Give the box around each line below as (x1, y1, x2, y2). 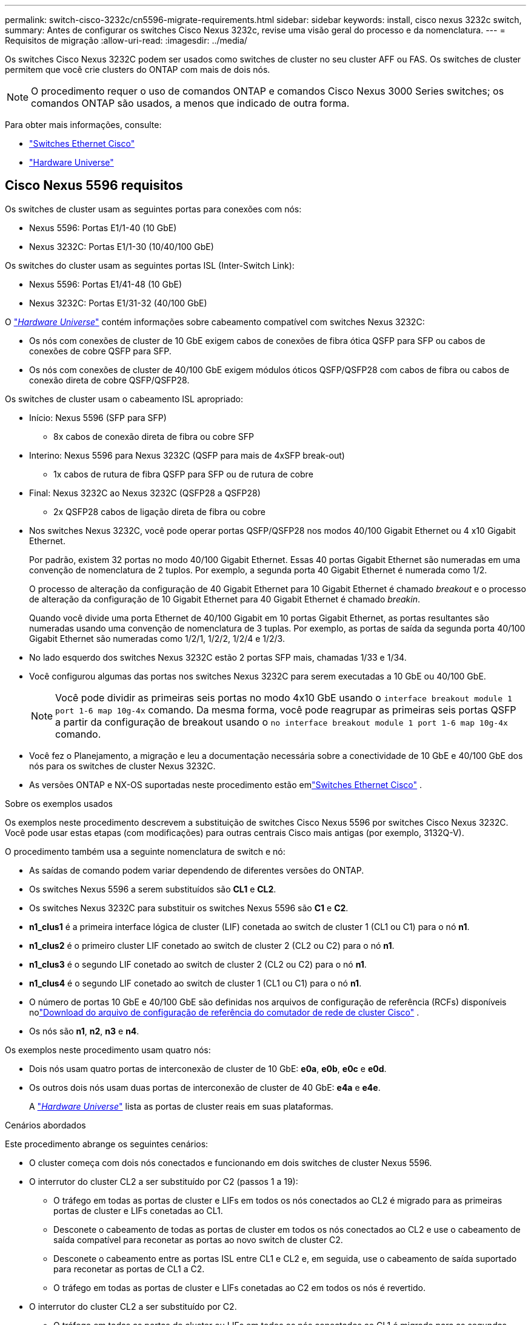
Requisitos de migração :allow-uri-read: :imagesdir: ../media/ (5, 35, 247, 46)
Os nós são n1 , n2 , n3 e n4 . (29, 1025, 139, 1036)
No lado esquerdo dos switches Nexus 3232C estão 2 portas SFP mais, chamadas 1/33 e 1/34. (29, 652, 407, 662)
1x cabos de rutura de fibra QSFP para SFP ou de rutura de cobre (53, 468, 313, 479)
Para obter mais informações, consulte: (5, 120, 162, 130)
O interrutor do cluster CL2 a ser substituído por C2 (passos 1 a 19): (29, 1176, 298, 1187)
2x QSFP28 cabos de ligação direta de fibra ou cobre (53, 506, 265, 517)
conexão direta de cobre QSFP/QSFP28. (29, 374, 190, 385)
